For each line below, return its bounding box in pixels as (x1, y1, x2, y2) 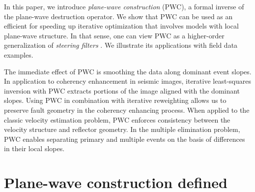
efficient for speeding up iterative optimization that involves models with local (4, 21, 239, 31)
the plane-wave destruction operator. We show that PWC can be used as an (4, 11, 233, 21)
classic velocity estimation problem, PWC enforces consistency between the (4, 114, 230, 125)
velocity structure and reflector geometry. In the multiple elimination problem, (4, 124, 240, 134)
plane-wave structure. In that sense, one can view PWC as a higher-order (4, 30, 225, 40)
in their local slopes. (4, 143, 65, 154)
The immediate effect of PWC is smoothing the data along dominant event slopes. (4, 66, 252, 76)
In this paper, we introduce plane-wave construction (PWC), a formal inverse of (4, 1, 244, 11)
